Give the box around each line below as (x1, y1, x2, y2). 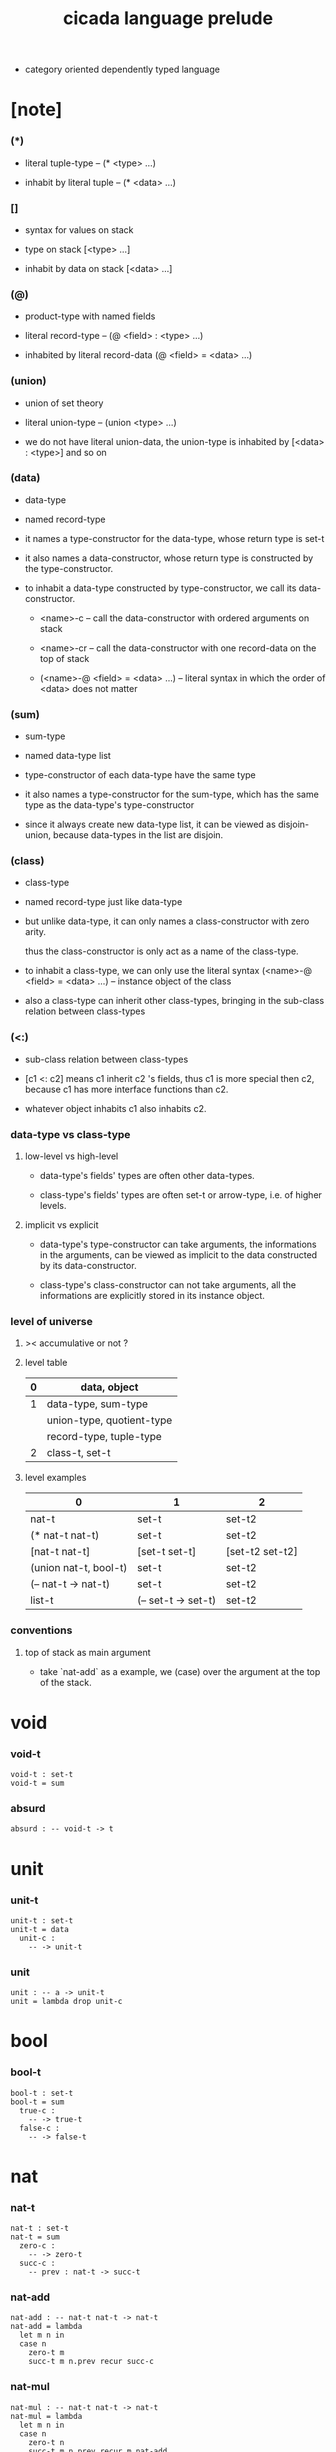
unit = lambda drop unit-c (10, 1997, 123, 2007)
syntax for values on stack (24, 223, 134, 236)
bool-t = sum (10, 2097, 65, 2107)
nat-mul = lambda (10, 2411, 83, 2421)
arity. (24, 926, 47, 938)
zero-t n (28, 2437, 65, 2447)
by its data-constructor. (39, 1260, 137, 1272)
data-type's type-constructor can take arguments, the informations (39, 1238, 317, 1251)
